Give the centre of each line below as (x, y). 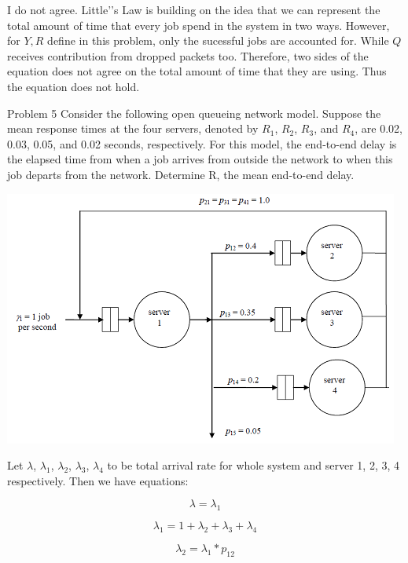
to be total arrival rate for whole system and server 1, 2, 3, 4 (254, 465)
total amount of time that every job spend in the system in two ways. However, (198, 25)
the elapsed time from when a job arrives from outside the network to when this (200, 159)
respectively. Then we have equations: (98, 480)
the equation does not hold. (74, 86)
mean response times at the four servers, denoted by (133, 128)
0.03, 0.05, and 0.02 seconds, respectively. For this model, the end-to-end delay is (202, 143)
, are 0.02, (379, 128)
